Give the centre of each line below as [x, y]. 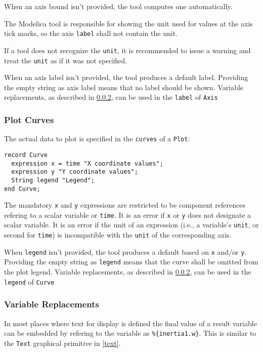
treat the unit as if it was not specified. [66, 60]
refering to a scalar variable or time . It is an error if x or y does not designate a [128, 214]
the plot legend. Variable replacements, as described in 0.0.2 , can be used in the [128, 272]
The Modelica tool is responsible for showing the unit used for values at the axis [128, 23]
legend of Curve [29, 281]
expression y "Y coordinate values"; [75, 172]
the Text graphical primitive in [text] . [62, 343]
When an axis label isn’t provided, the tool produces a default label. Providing [126, 77]
